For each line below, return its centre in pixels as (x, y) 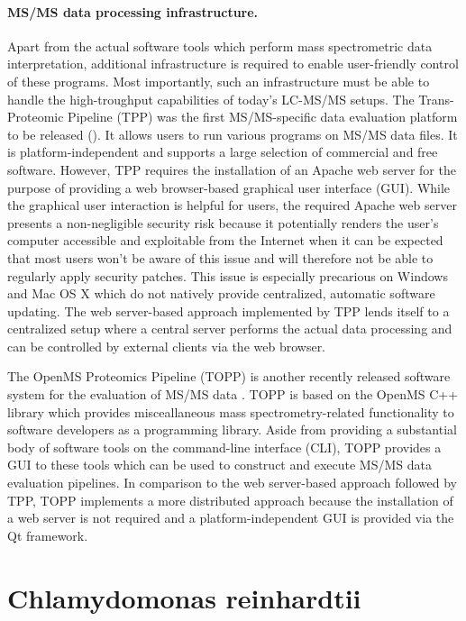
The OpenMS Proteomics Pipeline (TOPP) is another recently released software (229, 376)
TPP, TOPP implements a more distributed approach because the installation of (230, 500)
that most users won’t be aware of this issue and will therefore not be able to (220, 257)
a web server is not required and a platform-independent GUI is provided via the (231, 518)
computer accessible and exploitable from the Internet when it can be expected (225, 240)
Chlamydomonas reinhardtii (184, 597)
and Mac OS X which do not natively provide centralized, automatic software (221, 293)
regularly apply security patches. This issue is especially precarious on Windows (228, 275)
